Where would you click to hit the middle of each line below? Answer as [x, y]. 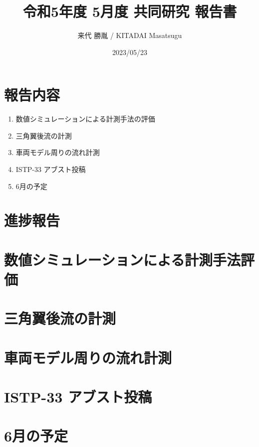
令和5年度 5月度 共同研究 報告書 [130, 11]
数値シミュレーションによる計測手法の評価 [85, 119]
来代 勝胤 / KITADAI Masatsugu [130, 35]
